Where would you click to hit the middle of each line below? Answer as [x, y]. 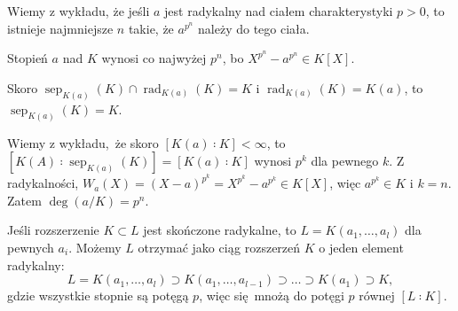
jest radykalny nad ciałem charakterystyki [279, 11]
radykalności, [43, 183]
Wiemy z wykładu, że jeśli [79, 11]
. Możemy [95, 247]
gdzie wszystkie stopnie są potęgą [98, 295]
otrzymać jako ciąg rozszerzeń [219, 247]
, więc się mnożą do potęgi [272, 295]
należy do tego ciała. [254, 28]
